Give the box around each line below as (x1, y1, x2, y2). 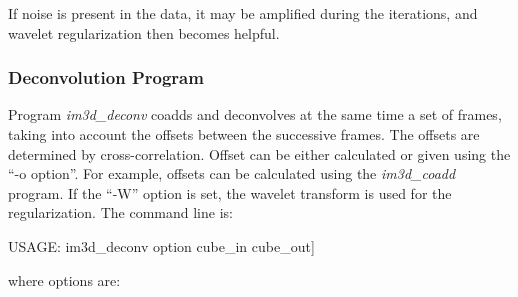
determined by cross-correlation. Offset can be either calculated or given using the (8, 143, 511, 164)
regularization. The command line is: (8, 202, 233, 223)
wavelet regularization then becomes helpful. (8, 22, 280, 43)
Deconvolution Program (8, 65, 204, 90)
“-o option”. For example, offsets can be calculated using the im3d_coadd (8, 163, 456, 184)
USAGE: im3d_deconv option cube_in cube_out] (8, 235, 315, 256)
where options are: (8, 269, 121, 290)
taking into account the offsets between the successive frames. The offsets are (8, 124, 480, 144)
